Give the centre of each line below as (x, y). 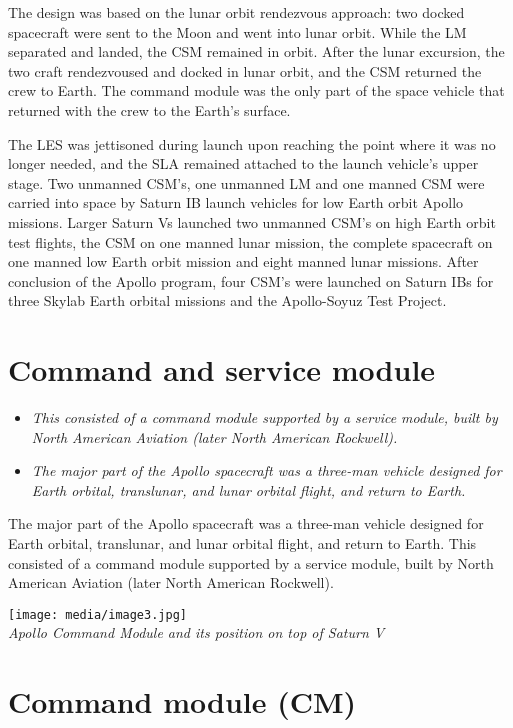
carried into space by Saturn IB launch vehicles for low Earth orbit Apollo (236, 202)
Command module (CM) (182, 701)
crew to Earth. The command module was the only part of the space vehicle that (256, 90)
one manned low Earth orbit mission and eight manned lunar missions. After (243, 261)
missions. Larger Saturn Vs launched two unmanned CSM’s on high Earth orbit (252, 221)
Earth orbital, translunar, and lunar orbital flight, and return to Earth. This (242, 543)
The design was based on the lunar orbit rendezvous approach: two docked (236, 12)
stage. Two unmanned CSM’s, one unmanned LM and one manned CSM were (246, 182)
